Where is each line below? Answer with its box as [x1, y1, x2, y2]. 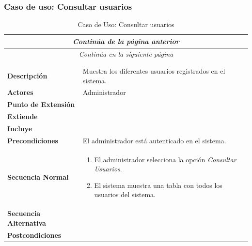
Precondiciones [7, 135, 58, 145]
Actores [7, 87, 33, 97]
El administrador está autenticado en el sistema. [82, 135, 226, 145]
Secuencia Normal [7, 172, 69, 182]
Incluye [7, 123, 32, 133]
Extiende [7, 111, 38, 122]
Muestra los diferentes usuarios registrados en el [82, 66, 225, 76]
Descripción [7, 70, 47, 80]
